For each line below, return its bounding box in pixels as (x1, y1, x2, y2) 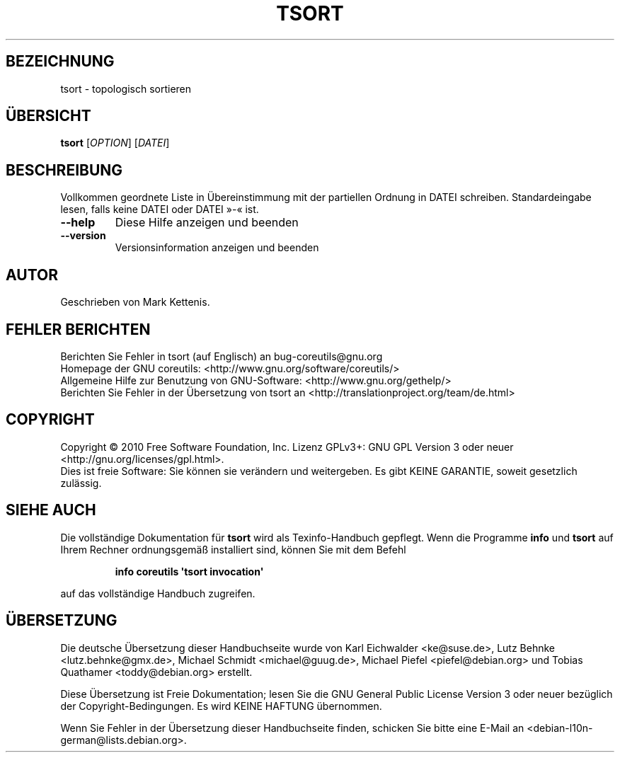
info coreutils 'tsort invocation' (115, 565, 264, 578)
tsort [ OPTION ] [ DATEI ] (60, 137, 170, 149)
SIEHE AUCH (6, 501, 96, 519)
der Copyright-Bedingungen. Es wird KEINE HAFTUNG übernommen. (60, 699, 382, 712)
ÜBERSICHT (6, 107, 91, 125)
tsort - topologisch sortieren (60, 82, 192, 95)
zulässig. (60, 476, 102, 489)
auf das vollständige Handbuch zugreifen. (60, 587, 256, 599)
